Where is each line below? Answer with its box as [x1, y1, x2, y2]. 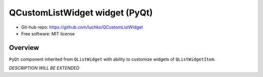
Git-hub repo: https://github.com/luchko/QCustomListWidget [21, 24, 143, 30]
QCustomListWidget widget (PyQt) [9, 7, 153, 18]
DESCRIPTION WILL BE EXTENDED [9, 65, 80, 71]
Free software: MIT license [21, 31, 75, 36]
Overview [9, 44, 39, 52]
